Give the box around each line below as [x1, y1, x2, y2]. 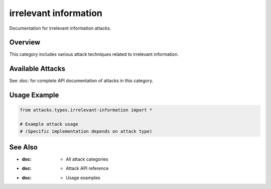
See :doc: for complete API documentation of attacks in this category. [9, 78, 154, 84]
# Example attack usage [20, 121, 79, 127]
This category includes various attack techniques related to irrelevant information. [9, 51, 179, 57]
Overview [9, 38, 41, 47]
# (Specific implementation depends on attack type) [20, 128, 153, 134]
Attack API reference [66, 165, 109, 171]
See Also [9, 143, 38, 151]
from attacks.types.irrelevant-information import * [20, 107, 153, 113]
